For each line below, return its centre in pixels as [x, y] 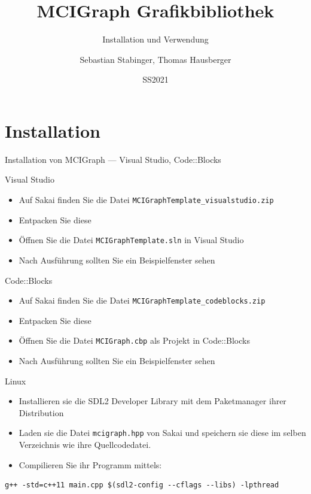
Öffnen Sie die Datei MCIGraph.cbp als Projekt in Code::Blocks [134, 340]
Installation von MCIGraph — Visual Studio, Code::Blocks [113, 159]
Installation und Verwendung [155, 39]
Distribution [41, 412]
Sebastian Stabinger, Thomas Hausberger [155, 59]
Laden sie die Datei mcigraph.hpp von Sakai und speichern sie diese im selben [162, 433]
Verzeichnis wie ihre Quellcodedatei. [85, 445]
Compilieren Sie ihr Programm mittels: [90, 464]
